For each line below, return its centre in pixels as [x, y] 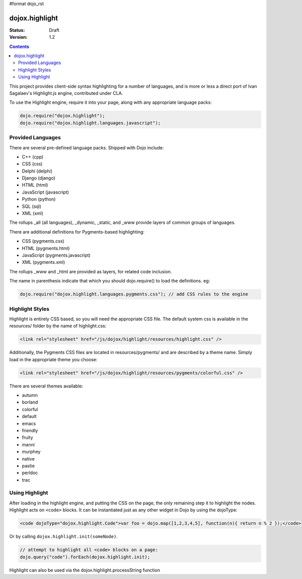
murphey [31, 452]
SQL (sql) [32, 206]
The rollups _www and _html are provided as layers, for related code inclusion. [91, 271]
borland [30, 402]
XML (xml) [33, 213]
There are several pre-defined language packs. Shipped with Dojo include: [87, 148]
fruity [27, 438]
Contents [19, 46]
